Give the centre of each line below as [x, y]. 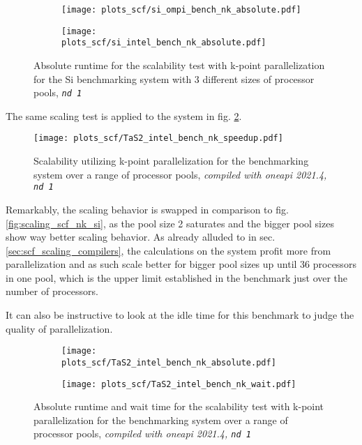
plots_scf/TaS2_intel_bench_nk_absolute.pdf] [169, 362]
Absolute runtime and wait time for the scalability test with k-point [179, 406]
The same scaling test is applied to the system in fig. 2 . [124, 115]
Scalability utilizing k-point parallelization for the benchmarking [171, 161]
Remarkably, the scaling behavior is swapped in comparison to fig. [147, 209]
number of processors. [52, 291]
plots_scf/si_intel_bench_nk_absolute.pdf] [164, 43]
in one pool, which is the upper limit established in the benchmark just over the [177, 277]
